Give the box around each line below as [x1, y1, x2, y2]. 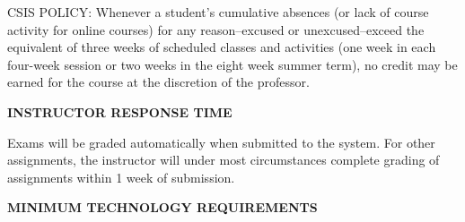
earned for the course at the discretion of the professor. [7, 73, 310, 91]
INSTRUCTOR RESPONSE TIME [7, 102, 232, 121]
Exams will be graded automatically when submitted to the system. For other [7, 132, 435, 151]
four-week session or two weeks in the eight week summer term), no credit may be [7, 55, 458, 73]
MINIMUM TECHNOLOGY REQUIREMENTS [7, 198, 318, 217]
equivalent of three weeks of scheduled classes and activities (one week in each [7, 38, 436, 56]
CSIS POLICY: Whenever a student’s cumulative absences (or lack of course [7, 3, 429, 21]
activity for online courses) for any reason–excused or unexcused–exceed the [7, 20, 425, 38]
